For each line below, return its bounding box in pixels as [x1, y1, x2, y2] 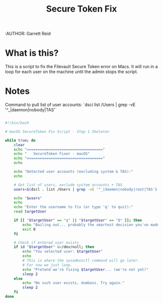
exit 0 [22, 227, 36, 232]
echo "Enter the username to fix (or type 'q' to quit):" [14, 205, 133, 210]
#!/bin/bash [5, 121, 29, 125]
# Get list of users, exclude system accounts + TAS [14, 182, 123, 187]
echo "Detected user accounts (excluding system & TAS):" [14, 169, 133, 174]
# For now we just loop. [22, 262, 73, 267]
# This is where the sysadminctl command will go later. [22, 258, 140, 263]
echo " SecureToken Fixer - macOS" [14, 151, 90, 156]
